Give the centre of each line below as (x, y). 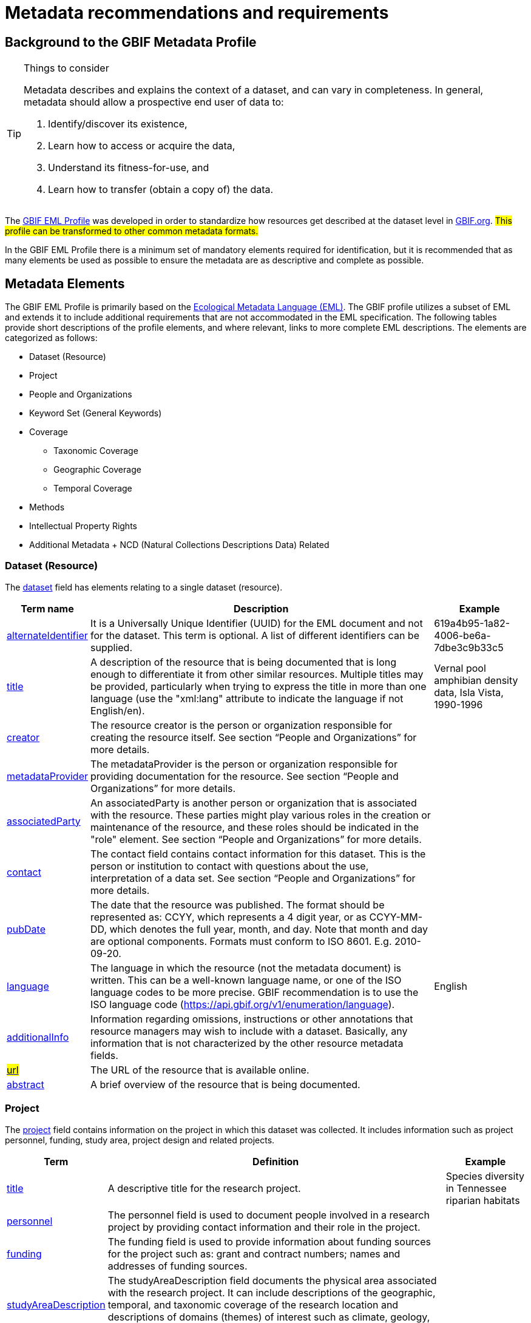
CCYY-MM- (396, 917)
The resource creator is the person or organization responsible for (242, 725)
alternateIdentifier (47, 635)
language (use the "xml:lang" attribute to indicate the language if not (247, 698)
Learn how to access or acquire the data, (142, 146)
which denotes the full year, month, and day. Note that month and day (269, 929)
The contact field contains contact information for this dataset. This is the (258, 854)
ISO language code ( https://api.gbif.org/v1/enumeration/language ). (243, 1004)
